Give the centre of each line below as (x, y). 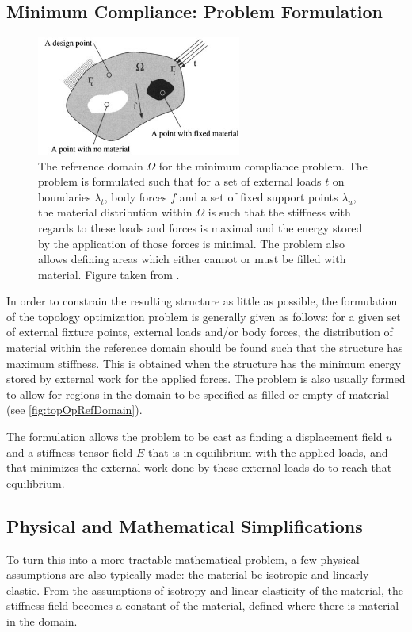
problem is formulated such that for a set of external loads (180, 181)
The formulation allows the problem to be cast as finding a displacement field (195, 437)
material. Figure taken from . (109, 274)
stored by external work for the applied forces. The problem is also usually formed (206, 379)
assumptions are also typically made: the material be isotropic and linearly (188, 575)
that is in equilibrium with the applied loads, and (268, 452)
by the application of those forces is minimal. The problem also (191, 243)
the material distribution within (115, 212)
